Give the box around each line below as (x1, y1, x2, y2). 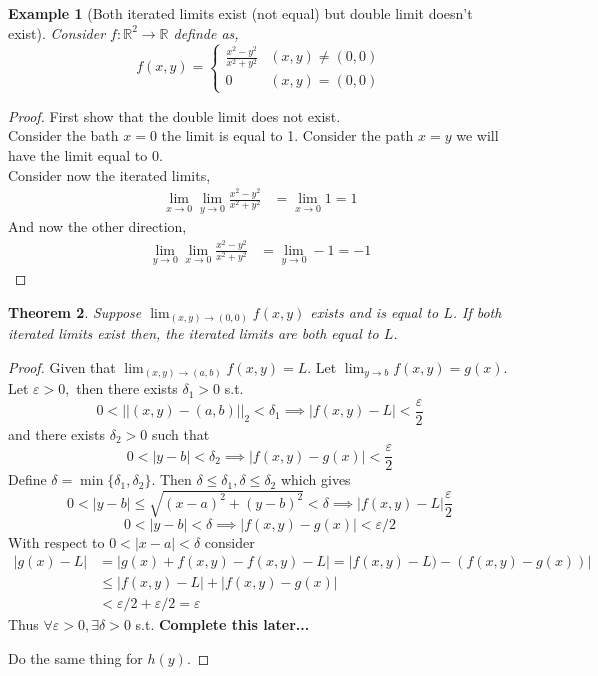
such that (151, 423, 210, 444)
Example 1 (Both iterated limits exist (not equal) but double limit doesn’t (8, 3, 473, 23)
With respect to (8, 531, 105, 552)
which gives (280, 469, 351, 490)
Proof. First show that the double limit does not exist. (8, 105, 341, 126)
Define (8, 469, 47, 490)
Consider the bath (8, 125, 119, 146)
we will (456, 125, 499, 146)
